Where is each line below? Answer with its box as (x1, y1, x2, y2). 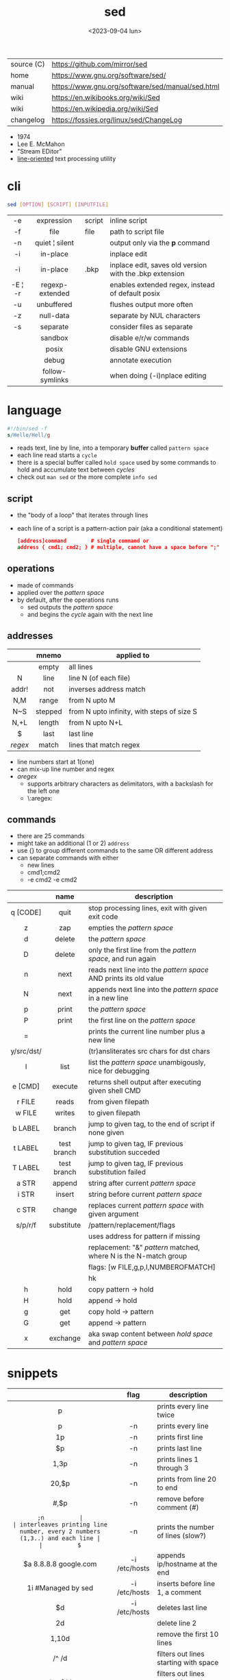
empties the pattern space (88, 923, 174, 933)
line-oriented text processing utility (16, 154, 116, 162)
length (38, 718, 60, 727)
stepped (35, 707, 62, 716)
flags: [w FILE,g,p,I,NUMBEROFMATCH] (88, 1263, 216, 1272)
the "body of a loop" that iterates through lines (16, 511, 149, 520)
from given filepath (88, 1097, 149, 1107)
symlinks (40, 375, 69, 385)
